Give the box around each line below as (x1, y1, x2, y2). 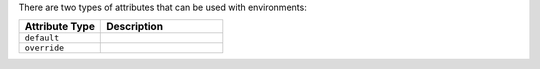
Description (106, 20, 164, 34)
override (24, 43, 65, 54)
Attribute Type (24, 20, 95, 34)
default (24, 33, 60, 44)
